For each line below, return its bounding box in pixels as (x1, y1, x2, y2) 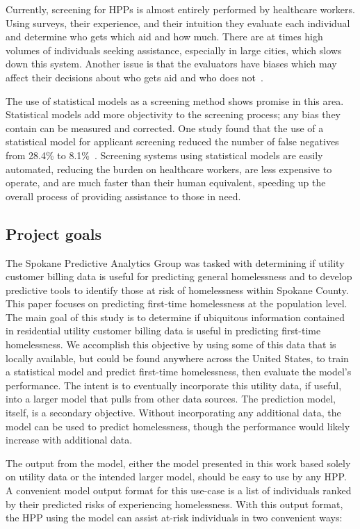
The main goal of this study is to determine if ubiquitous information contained (6, 309, 345, 324)
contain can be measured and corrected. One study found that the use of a (6, 120, 324, 135)
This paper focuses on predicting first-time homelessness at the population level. (6, 296, 347, 311)
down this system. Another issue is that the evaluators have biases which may (6, 56, 337, 71)
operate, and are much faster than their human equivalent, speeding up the (6, 175, 326, 190)
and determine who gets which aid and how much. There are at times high (6, 29, 323, 44)
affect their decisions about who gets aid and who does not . (6, 70, 263, 84)
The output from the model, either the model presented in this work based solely (6, 455, 351, 470)
